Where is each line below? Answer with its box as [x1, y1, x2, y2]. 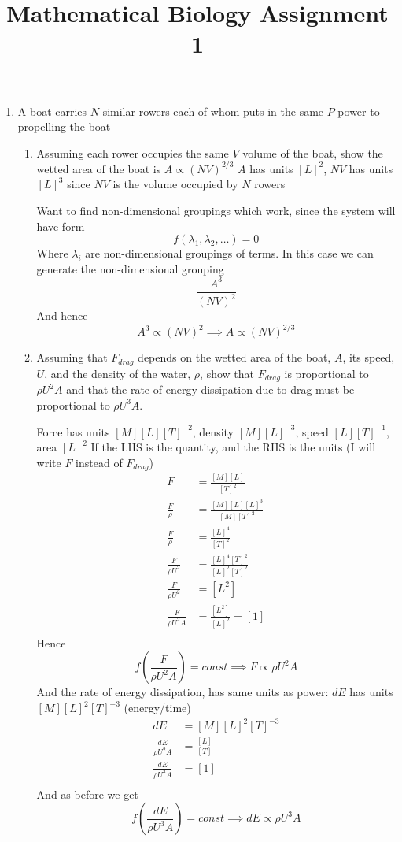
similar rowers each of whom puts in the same [102, 102, 324, 119]
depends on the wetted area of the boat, [138, 349, 331, 365]
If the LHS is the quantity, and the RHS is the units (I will [90, 439, 376, 455]
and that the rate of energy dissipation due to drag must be [66, 381, 355, 398]
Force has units [36, 423, 110, 440]
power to [337, 102, 380, 119]
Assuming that [36, 349, 108, 365]
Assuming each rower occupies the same [36, 144, 229, 161]
